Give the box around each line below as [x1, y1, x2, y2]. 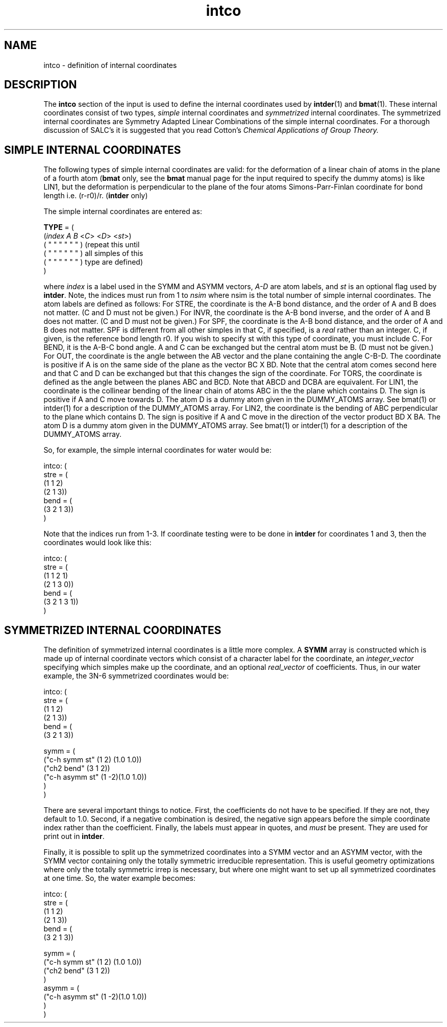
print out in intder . [43, 832, 105, 841]
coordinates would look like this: [43, 538, 152, 547]
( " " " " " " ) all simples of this [43, 249, 143, 258]
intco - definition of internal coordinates [43, 60, 177, 69]
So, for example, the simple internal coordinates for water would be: [43, 446, 272, 455]
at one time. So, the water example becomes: [43, 874, 195, 883]
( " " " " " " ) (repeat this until [43, 240, 140, 249]
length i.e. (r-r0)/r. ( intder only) [43, 191, 148, 200]
